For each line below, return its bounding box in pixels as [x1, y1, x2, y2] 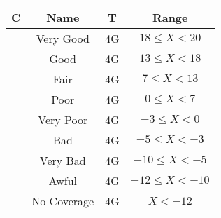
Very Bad [39, 152, 86, 168]
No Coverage [31, 193, 94, 209]
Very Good [36, 30, 90, 46]
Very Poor [38, 111, 88, 128]
